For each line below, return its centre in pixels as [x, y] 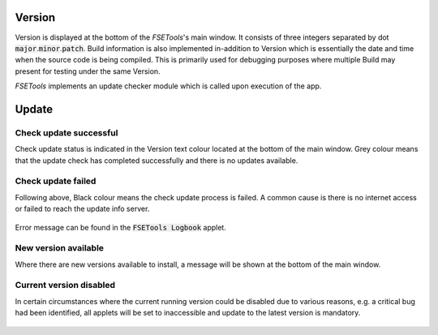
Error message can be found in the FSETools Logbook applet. [120, 227]
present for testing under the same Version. [88, 71]
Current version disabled [65, 286]
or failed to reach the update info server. [82, 209]
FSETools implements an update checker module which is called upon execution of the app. [168, 86]
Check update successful [67, 132]
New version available [60, 248]
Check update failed [56, 181]
